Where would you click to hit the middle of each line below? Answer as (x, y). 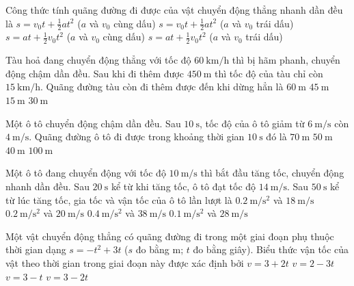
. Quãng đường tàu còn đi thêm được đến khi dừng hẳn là (162, 87)
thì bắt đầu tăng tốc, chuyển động (272, 173)
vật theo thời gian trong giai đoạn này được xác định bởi (125, 262)
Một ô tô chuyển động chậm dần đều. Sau (93, 123)
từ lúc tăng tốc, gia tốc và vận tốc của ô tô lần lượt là (119, 199)
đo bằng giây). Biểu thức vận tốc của (271, 249)
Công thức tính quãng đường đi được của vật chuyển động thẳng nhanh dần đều (174, 10)
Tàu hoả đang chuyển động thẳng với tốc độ (98, 60)
